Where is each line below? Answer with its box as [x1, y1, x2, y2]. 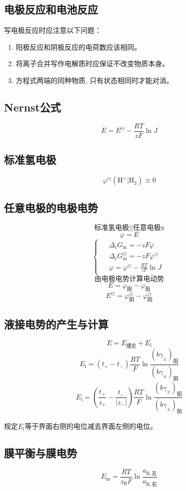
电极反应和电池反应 [4, 1, 98, 17]
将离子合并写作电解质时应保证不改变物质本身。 [15, 58, 169, 69]
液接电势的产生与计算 [4, 316, 108, 332]
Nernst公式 [4, 99, 61, 114]
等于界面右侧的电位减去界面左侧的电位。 [24, 421, 157, 431]
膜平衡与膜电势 [4, 445, 77, 461]
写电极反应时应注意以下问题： [4, 25, 101, 35]
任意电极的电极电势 [4, 200, 98, 215]
